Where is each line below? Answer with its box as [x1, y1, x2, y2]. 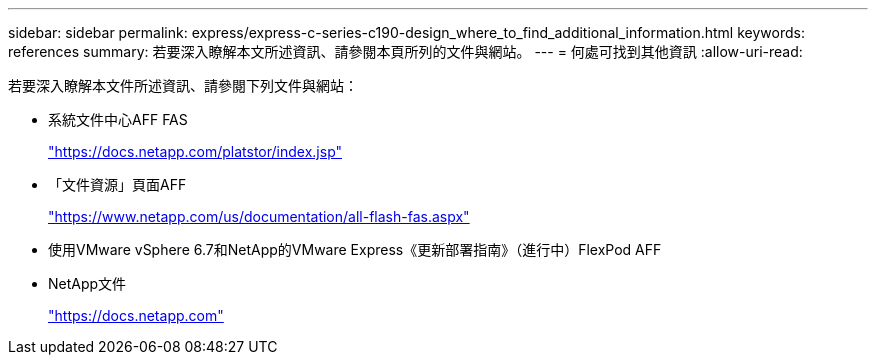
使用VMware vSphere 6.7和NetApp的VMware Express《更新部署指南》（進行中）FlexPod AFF [48, 241, 662, 258]
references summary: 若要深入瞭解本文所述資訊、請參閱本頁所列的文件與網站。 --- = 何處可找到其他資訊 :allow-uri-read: [8, 43, 803, 60]
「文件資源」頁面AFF [48, 176, 187, 193]
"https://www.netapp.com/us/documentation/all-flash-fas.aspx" [48, 208, 470, 225]
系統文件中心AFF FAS [48, 111, 188, 128]
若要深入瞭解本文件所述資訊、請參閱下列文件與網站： [8, 77, 358, 94]
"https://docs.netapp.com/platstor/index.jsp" [48, 143, 343, 160]
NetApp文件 [48, 275, 127, 292]
